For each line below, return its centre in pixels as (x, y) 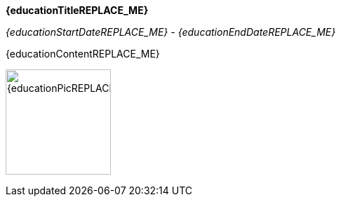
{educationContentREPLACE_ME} (83, 54)
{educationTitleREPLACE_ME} (77, 10)
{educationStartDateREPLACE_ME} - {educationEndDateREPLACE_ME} (171, 32)
